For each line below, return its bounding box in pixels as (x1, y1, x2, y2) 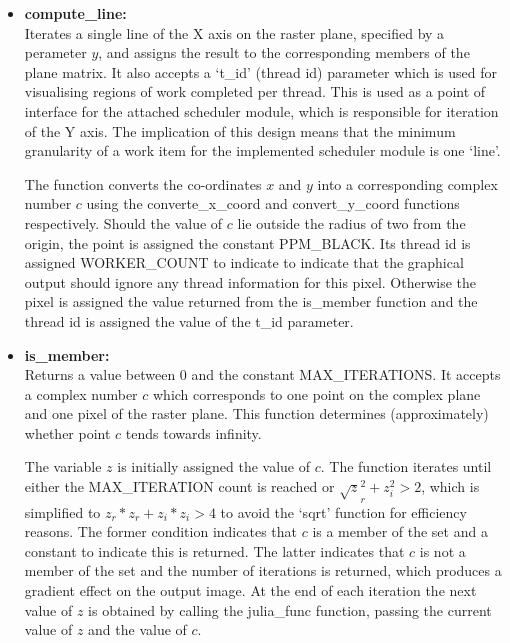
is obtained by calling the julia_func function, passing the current (88, 599, 492, 620)
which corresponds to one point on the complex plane (153, 383, 481, 404)
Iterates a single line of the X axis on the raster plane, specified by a (24, 22, 445, 43)
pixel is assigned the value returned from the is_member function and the (24, 291, 478, 312)
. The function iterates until (320, 456, 492, 477)
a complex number (24, 383, 138, 404)
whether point (24, 422, 111, 443)
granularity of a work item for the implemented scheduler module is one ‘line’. (24, 140, 501, 161)
